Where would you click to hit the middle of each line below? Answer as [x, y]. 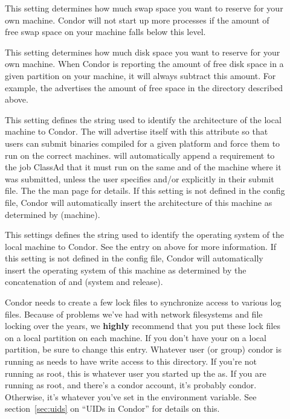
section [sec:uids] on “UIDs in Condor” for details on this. [112, 408]
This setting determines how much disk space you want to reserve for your [143, 52]
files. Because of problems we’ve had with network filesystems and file [134, 314]
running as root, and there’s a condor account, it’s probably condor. [131, 385]
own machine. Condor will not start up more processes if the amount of [137, 20]
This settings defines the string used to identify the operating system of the [144, 235]
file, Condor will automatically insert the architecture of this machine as [139, 202]
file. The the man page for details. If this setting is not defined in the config [145, 190]
